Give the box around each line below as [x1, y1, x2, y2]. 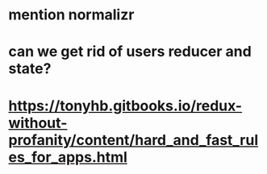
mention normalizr [8, 6, 135, 24]
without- [8, 114, 68, 132]
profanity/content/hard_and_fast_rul [8, 130, 259, 149]
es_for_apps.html [8, 147, 127, 166]
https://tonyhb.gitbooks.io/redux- [8, 97, 243, 114]
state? [8, 60, 52, 78]
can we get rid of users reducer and [8, 43, 252, 61]
